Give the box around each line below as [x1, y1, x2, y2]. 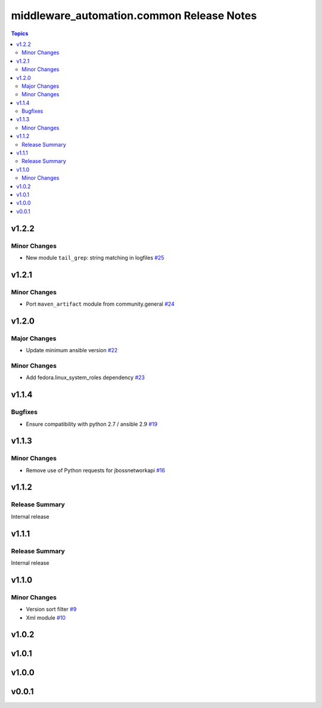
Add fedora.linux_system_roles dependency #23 [26, 374, 145, 381]
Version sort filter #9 [26, 606, 77, 613]
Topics [11, 30, 29, 37]
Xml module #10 [26, 614, 66, 621]
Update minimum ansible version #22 [26, 347, 118, 354]
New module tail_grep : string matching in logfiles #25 [26, 254, 165, 261]
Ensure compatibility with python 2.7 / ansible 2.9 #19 [26, 420, 158, 427]
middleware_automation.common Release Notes [11, 9, 257, 22]
